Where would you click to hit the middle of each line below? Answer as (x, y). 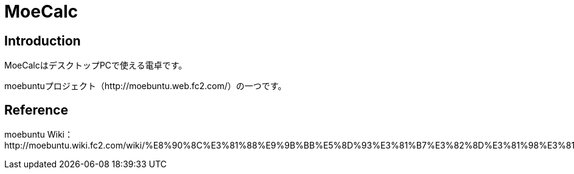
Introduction (43, 41)
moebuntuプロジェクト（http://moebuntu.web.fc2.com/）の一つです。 (145, 86)
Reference (36, 110)
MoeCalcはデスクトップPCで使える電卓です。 (96, 65)
